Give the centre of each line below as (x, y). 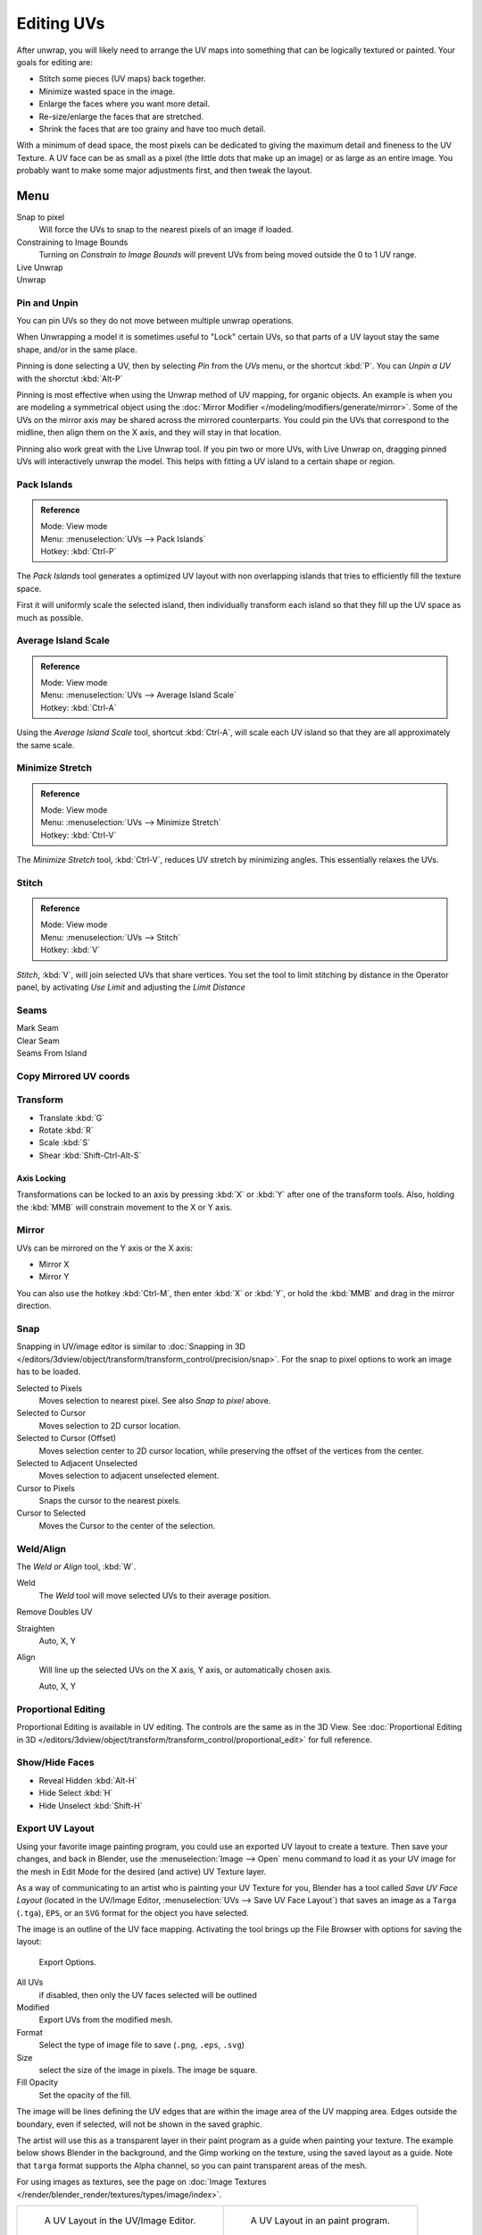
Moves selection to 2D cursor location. (110, 1425)
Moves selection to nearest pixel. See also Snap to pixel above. (155, 1400)
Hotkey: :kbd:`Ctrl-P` (79, 552)
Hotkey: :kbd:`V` (71, 950)
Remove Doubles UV (54, 1612)
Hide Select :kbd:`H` (76, 1793)
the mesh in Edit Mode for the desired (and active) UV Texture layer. (141, 1871)
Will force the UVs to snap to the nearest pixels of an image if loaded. (166, 230)
